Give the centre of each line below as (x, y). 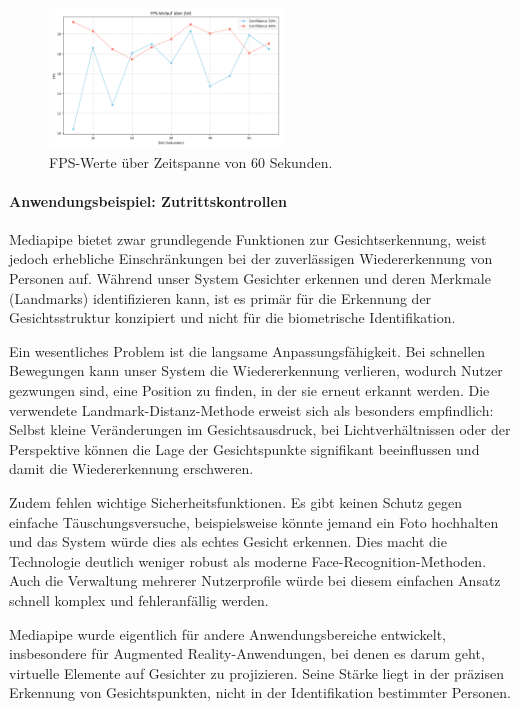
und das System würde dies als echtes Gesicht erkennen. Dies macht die (228, 541)
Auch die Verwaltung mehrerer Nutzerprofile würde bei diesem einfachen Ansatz (255, 580)
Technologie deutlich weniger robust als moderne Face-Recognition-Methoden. (248, 560)
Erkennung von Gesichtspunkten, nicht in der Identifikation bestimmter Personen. (260, 692)
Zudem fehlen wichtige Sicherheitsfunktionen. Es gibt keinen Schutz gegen (236, 502)
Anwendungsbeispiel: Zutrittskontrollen (148, 200)
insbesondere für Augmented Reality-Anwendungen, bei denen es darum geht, (247, 653)
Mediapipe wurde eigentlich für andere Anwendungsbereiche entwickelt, (227, 633)
